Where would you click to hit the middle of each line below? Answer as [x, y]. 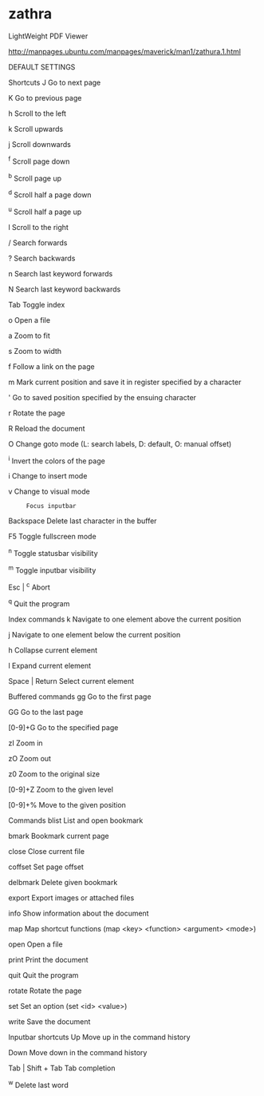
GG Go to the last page [46, 712]
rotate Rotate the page [45, 991]
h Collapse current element [53, 650]
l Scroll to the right [39, 227]
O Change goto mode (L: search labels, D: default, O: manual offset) [120, 443]
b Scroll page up [35, 177]
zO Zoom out [30, 758]
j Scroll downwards [40, 144]
